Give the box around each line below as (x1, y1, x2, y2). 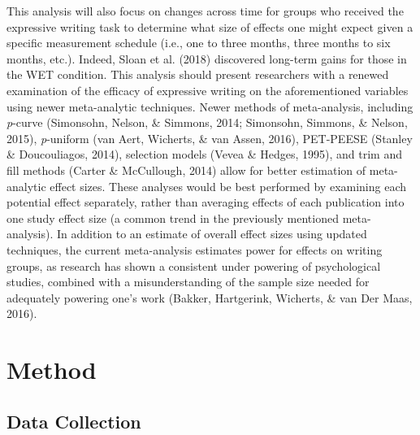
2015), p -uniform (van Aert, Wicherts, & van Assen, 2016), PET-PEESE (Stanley (6, 129, 413, 146)
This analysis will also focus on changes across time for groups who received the (6, 2, 404, 19)
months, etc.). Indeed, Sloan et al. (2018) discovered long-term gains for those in (6, 50, 407, 67)
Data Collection (6, 408, 141, 433)
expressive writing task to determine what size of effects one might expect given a (6, 18, 414, 35)
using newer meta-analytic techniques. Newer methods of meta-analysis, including (6, 98, 414, 115)
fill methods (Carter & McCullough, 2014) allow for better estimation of (6, 161, 366, 178)
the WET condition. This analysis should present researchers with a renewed (6, 66, 389, 83)
